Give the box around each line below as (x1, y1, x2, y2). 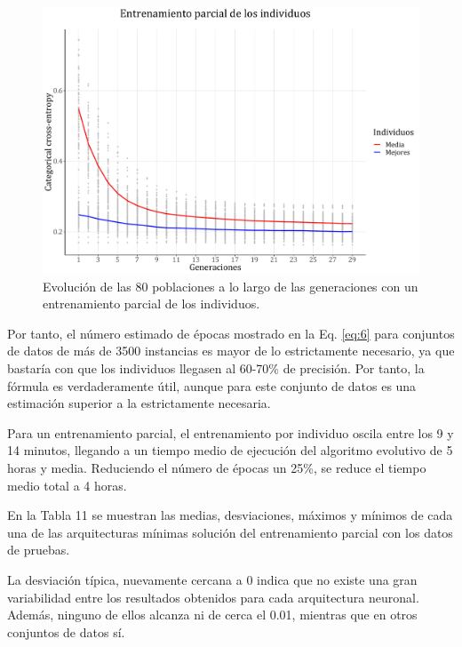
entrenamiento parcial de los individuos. (43, 294, 260, 313)
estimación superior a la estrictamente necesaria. (7, 394, 271, 412)
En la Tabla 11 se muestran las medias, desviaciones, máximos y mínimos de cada (7, 506, 453, 524)
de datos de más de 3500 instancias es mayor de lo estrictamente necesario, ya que (7, 341, 455, 360)
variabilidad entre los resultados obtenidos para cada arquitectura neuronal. (7, 587, 419, 606)
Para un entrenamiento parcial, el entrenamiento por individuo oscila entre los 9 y (7, 423, 454, 442)
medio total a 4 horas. (7, 475, 127, 494)
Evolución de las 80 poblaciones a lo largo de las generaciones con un (43, 276, 418, 295)
